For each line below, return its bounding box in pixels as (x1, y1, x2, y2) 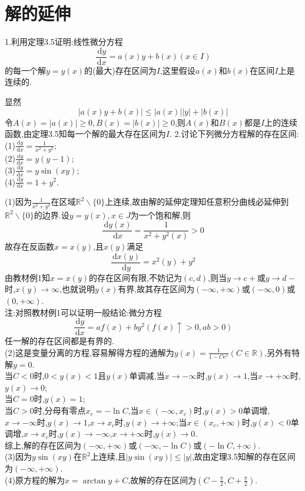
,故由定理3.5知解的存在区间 (191, 450, 296, 463)
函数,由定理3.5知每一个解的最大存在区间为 (5, 127, 166, 140)
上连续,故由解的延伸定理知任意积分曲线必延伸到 (105, 195, 289, 208)
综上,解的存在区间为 (5, 438, 81, 451)
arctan (82, 476, 106, 485)
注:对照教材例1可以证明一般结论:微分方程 (5, 306, 162, 318)
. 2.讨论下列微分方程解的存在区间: (169, 127, 299, 140)
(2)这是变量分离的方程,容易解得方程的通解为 (5, 346, 174, 358)
